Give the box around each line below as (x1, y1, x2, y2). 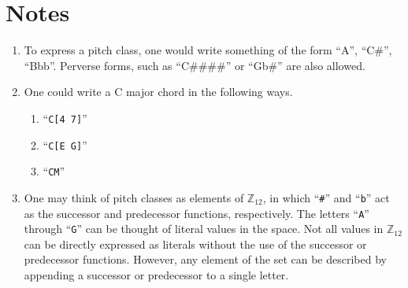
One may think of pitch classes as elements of (24, 189, 244, 205)
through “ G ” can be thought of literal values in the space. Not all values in (24, 220, 384, 237)
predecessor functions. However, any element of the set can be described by (24, 251, 387, 268)
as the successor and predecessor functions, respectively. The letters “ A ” (24, 205, 369, 221)
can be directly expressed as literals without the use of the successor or (24, 235, 367, 252)
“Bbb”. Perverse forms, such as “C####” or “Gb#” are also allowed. (24, 57, 365, 73)
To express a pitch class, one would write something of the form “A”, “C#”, (24, 42, 392, 58)
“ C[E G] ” (43, 136, 87, 153)
